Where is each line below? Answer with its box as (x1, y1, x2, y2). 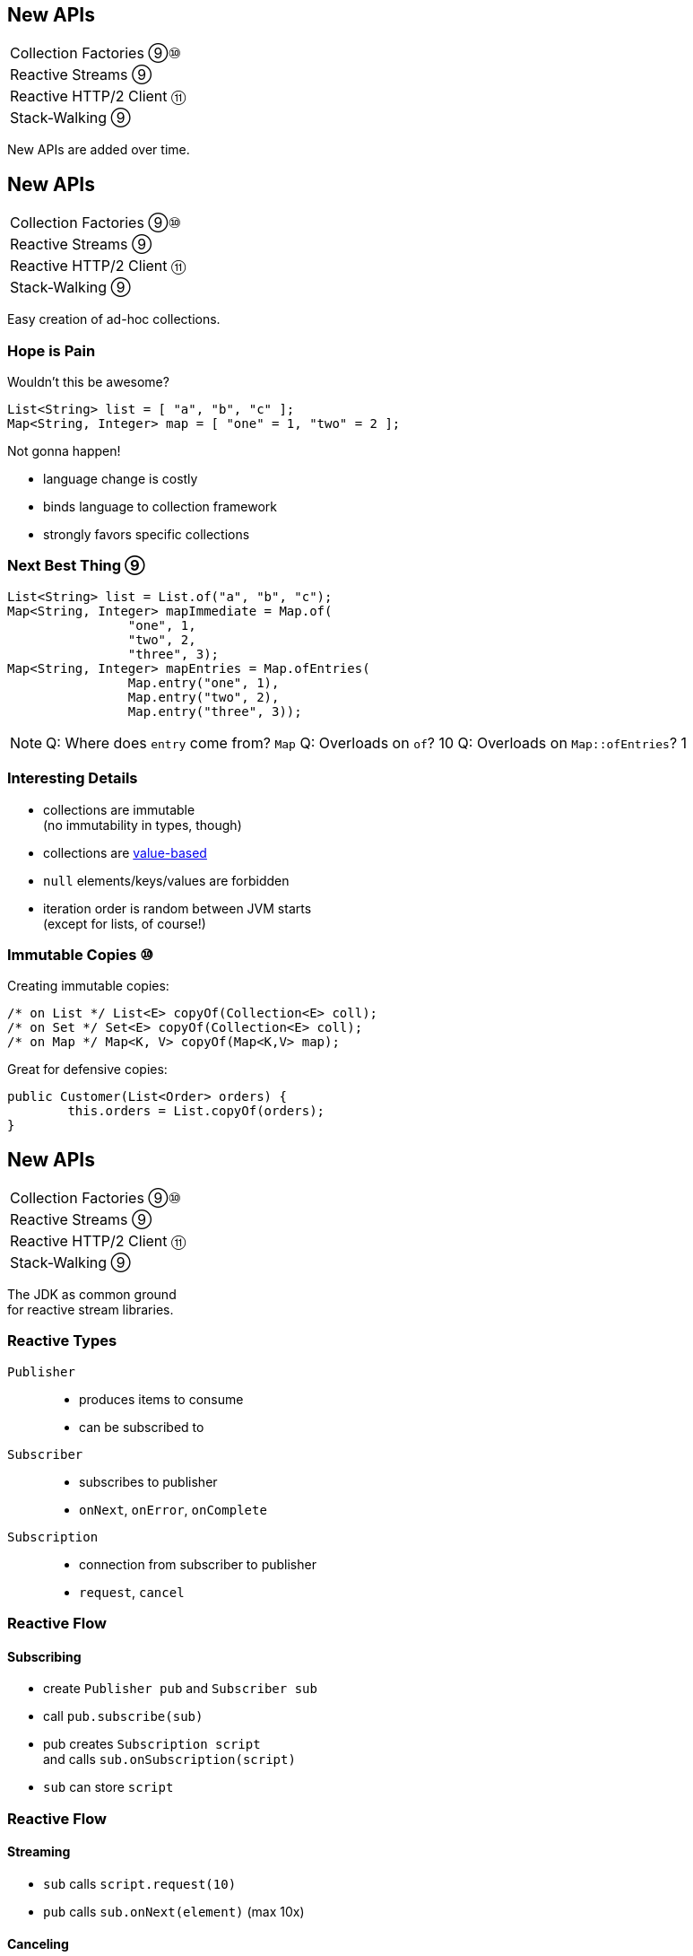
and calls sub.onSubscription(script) (43, 1751, 296, 1768)
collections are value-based (43, 844, 207, 860)
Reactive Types (7, 1332, 117, 1350)
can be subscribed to (79, 1419, 204, 1435)
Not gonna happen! (7, 443, 121, 459)
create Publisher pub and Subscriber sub (43, 1681, 317, 1697)
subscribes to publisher (79, 1473, 218, 1489)
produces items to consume (79, 1391, 244, 1407)
